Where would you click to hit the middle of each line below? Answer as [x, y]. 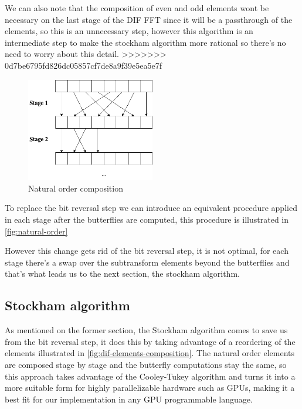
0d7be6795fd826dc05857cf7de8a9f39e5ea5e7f [83, 65]
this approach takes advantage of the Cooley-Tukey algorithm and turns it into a [150, 376]
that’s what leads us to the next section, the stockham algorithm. [122, 274]
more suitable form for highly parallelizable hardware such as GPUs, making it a [150, 388]
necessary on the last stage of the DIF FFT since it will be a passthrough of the [149, 19]
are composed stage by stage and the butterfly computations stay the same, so [146, 365]
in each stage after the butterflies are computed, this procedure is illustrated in [147, 219]
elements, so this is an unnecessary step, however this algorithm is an [129, 31]
